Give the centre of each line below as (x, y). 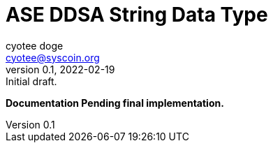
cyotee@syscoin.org (53, 57)
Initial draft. (31, 81)
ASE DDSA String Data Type (137, 15)
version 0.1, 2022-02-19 (60, 69)
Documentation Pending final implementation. (115, 103)
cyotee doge (35, 45)
